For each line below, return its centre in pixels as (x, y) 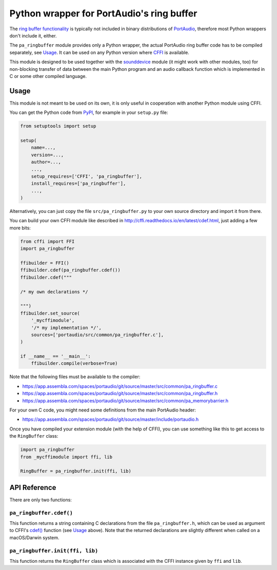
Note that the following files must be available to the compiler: (75, 377)
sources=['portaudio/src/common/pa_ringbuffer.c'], (97, 335)
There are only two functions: (41, 500)
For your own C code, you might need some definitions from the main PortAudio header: (103, 410)
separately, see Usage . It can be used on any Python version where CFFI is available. (99, 52)
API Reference (33, 487)
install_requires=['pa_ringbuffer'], (78, 184)
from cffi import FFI (47, 241)
